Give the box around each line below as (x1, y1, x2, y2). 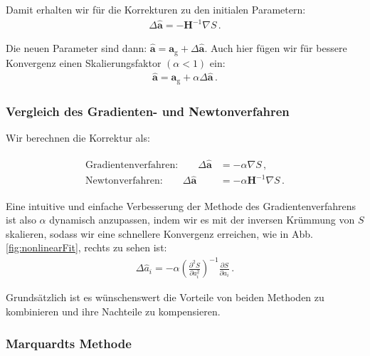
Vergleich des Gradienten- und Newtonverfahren (6, 102, 290, 120)
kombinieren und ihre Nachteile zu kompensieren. (6, 304, 221, 318)
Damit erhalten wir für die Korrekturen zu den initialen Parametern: (6, 2, 306, 16)
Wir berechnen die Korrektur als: (6, 130, 150, 145)
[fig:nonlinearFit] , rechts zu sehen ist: (6, 240, 167, 255)
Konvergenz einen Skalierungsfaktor (6, 55, 162, 70)
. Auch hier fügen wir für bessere (204, 41, 347, 56)
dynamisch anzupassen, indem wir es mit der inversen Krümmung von (49, 212, 355, 227)
